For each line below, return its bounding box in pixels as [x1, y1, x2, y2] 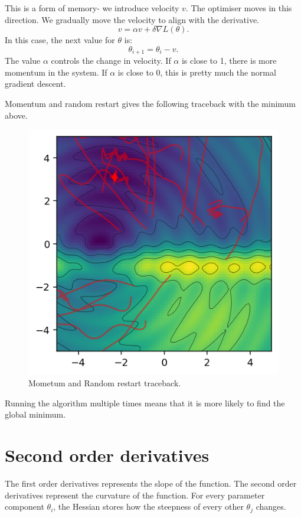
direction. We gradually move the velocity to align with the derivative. [5, 13, 260, 25]
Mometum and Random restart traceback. [28, 377, 181, 389]
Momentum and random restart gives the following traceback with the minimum [5, 97, 296, 110]
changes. [256, 500, 286, 513]
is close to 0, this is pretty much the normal [117, 66, 276, 78]
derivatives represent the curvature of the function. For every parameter [5, 488, 265, 501]
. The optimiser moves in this [185, 2, 292, 14]
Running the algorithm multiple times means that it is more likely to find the [5, 396, 285, 409]
